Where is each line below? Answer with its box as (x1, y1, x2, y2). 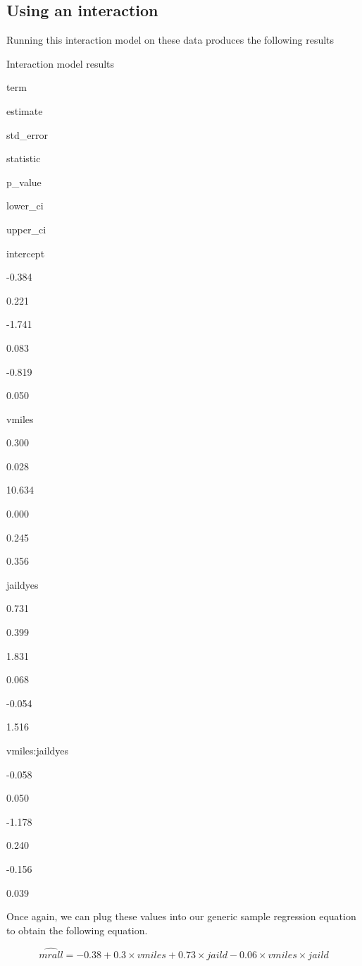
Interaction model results (6, 56, 115, 71)
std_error (6, 127, 48, 142)
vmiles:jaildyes (6, 743, 69, 758)
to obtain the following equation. (6, 922, 148, 937)
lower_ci (6, 198, 44, 213)
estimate (6, 103, 43, 118)
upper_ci (6, 221, 46, 236)
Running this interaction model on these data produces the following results (6, 32, 335, 47)
